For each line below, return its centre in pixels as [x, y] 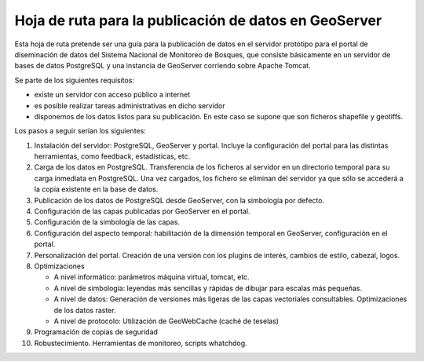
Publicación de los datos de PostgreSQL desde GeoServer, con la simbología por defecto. [179, 200]
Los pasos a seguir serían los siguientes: [80, 131]
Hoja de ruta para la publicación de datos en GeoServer [198, 20]
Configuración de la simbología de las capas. [107, 222]
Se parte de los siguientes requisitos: [75, 80]
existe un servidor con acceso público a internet [112, 95]
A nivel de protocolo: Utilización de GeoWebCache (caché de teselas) [166, 321]
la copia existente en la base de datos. [96, 189]
